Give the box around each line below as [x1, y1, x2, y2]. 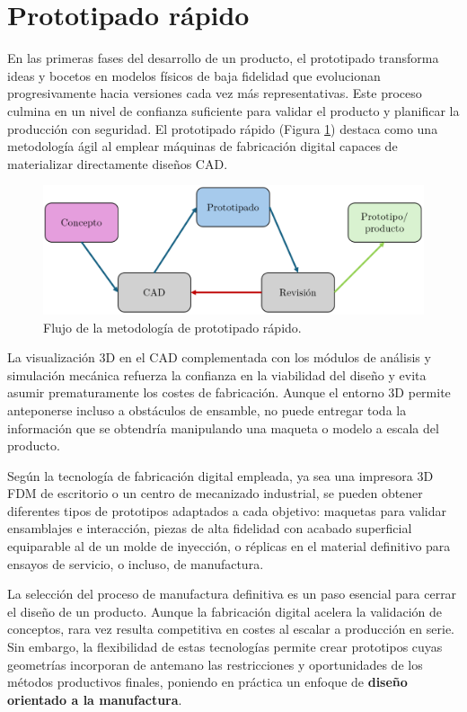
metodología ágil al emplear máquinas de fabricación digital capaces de [7, 137, 398, 156]
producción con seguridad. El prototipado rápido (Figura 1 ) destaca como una [7, 119, 438, 138]
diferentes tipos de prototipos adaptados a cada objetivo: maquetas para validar [7, 501, 447, 520]
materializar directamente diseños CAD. [7, 154, 228, 173]
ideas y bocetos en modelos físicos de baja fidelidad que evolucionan [7, 66, 381, 85]
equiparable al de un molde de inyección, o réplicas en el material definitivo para [7, 537, 451, 556]
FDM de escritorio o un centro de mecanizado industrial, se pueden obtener [7, 484, 423, 503]
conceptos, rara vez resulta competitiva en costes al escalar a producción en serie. [7, 619, 455, 638]
